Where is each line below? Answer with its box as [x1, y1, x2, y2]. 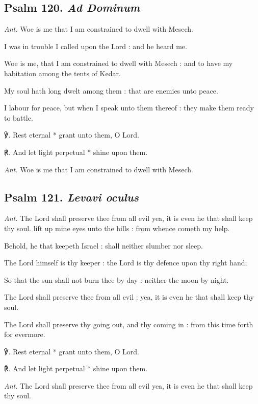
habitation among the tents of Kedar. [4, 68, 121, 78]
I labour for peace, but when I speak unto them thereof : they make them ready [4, 102, 254, 113]
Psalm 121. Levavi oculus [4, 189, 139, 205]
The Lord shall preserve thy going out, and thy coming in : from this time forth [4, 319, 253, 329]
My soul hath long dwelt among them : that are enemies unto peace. [4, 85, 218, 96]
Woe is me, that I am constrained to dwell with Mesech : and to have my [4, 58, 233, 69]
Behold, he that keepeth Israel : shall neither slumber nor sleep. [4, 240, 203, 251]
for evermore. [4, 329, 45, 340]
